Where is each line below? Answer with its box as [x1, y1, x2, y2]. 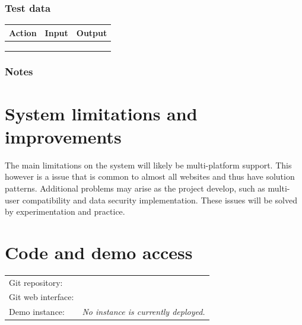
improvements [5, 124, 122, 148]
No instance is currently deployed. [82, 305, 205, 318]
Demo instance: [9, 305, 65, 318]
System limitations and [5, 101, 198, 125]
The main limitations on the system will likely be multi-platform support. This [5, 158, 292, 171]
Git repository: [9, 276, 63, 288]
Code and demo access [5, 240, 193, 264]
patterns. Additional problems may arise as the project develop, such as [5, 181, 265, 194]
